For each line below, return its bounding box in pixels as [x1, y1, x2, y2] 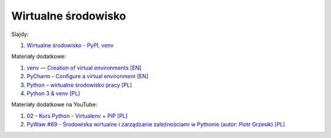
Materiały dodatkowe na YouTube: [11, 101, 97, 108]
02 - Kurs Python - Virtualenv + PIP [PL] [26, 112, 128, 119]
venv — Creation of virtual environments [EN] [26, 64, 142, 71]
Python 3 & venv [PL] [26, 89, 80, 97]
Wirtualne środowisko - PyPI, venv [26, 42, 114, 49]
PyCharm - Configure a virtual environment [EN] [26, 73, 148, 80]
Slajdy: [11, 31, 29, 38]
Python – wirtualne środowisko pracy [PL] [26, 81, 132, 89]
